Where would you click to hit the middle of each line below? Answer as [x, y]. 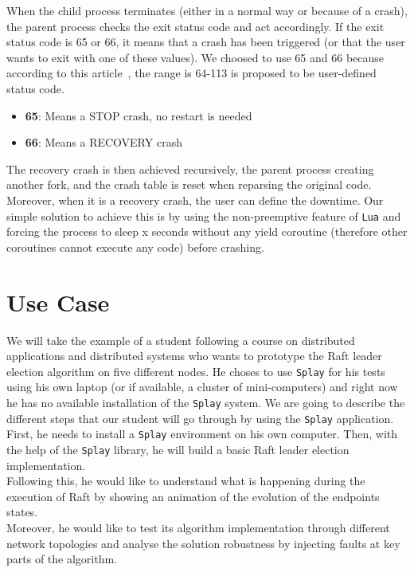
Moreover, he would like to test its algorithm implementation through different [198, 527]
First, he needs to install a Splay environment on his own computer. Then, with [202, 434]
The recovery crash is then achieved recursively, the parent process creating [190, 168]
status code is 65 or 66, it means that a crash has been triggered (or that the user [206, 42]
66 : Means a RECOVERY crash [103, 142]
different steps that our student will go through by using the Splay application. [200, 418]
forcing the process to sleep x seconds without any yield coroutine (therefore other [207, 231]
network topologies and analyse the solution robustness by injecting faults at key [203, 543]
